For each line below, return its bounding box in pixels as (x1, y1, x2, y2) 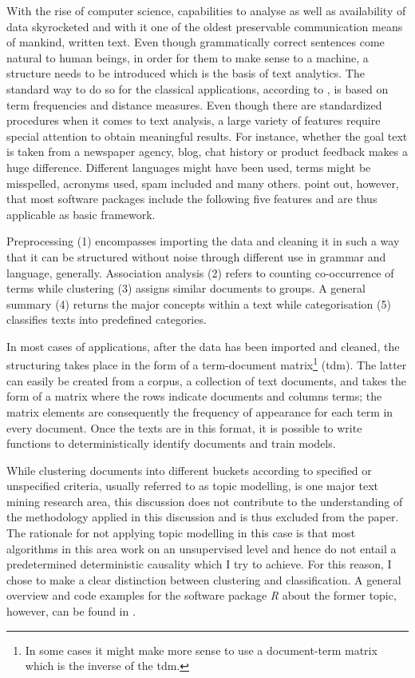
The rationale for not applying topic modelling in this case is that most (6, 524, 356, 541)
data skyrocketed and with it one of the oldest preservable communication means (6, 18, 403, 34)
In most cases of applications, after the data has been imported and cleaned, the (6, 337, 400, 354)
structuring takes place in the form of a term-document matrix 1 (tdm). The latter (6, 354, 407, 373)
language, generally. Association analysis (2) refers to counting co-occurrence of (6, 264, 394, 281)
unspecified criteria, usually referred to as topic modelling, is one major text (6, 477, 379, 494)
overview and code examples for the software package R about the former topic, (6, 587, 397, 604)
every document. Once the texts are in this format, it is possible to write (6, 419, 362, 436)
